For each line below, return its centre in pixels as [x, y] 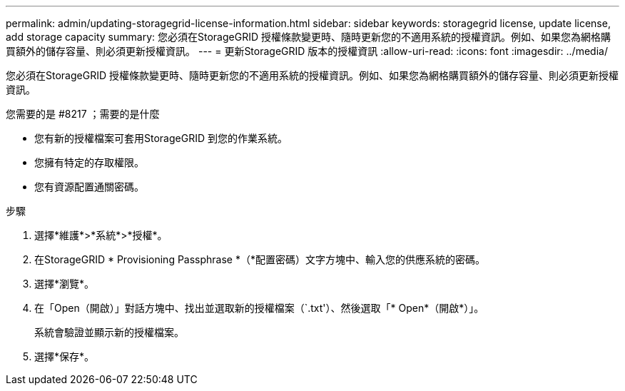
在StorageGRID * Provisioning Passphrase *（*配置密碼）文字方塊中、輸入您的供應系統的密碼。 [260, 259]
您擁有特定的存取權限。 [89, 162]
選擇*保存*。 [65, 356]
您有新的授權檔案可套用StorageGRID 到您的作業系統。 [161, 138]
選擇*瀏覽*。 [65, 284]
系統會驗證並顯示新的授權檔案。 [109, 332]
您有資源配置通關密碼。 [89, 187]
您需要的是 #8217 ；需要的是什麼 [83, 114]
